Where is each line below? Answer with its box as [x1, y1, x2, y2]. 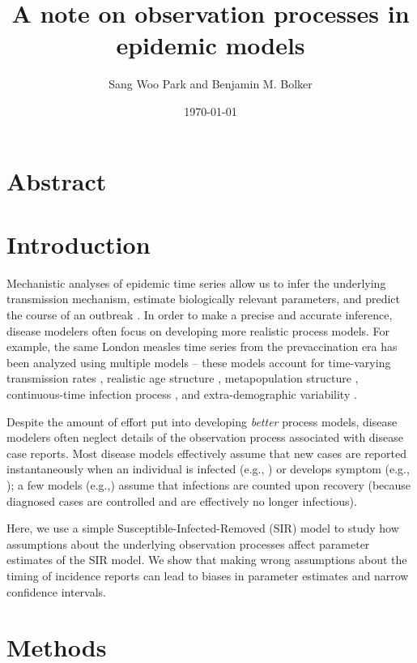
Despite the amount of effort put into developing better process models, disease [6, 413, 398, 430]
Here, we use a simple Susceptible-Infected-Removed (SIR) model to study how [6, 520, 399, 537]
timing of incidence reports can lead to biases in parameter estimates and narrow [6, 567, 409, 584]
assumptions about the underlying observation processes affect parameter [6, 535, 370, 552]
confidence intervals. [6, 583, 107, 600]
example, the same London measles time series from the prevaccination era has [6, 338, 398, 355]
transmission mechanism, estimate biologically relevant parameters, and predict [6, 290, 400, 307]
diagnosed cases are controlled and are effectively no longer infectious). [6, 492, 357, 509]
